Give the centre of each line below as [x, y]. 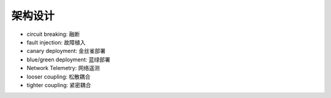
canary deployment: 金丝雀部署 [66, 51]
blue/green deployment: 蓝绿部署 [68, 59]
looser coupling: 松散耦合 [59, 77]
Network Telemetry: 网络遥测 [63, 68]
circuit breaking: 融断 [53, 34]
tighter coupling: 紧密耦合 [59, 85]
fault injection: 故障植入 [56, 42]
